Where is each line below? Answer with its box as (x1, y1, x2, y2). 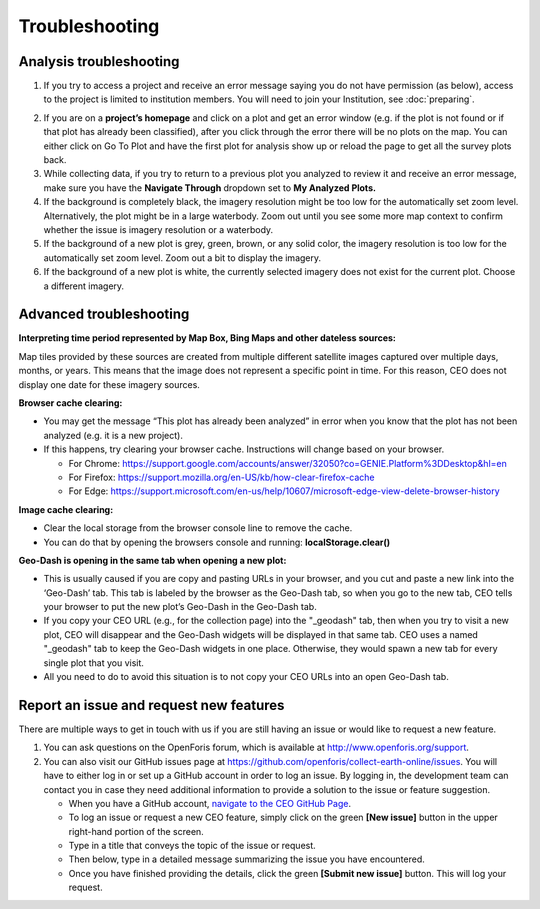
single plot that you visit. (43, 656, 145, 669)
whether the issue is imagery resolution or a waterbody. (43, 223, 274, 235)
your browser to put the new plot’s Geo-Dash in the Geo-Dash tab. (43, 601, 317, 613)
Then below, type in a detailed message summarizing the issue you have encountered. (68, 853, 425, 865)
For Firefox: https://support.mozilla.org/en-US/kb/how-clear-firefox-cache (68, 471, 375, 483)
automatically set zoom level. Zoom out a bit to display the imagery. (43, 251, 322, 264)
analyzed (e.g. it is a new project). (43, 429, 184, 441)
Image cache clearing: (18, 503, 114, 515)
